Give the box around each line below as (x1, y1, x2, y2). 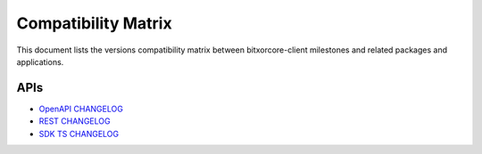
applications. (16, 56, 64, 67)
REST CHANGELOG (38, 116, 111, 126)
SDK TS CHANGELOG (38, 128, 120, 139)
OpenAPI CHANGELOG (38, 103, 124, 114)
